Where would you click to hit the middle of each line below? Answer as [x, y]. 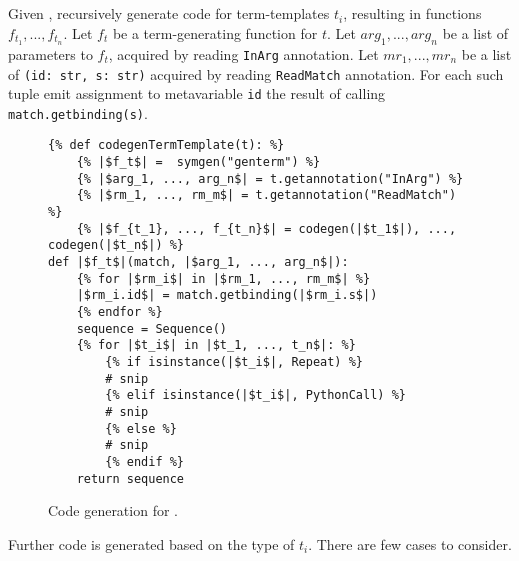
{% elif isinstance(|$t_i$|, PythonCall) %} [255, 395]
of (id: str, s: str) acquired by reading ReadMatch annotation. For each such [256, 73]
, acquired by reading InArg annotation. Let [243, 53]
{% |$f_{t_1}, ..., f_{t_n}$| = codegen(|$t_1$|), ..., [266, 228]
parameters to [50, 53]
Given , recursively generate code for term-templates [169, 13]
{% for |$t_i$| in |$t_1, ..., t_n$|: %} [216, 345]
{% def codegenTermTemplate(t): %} [166, 145]
